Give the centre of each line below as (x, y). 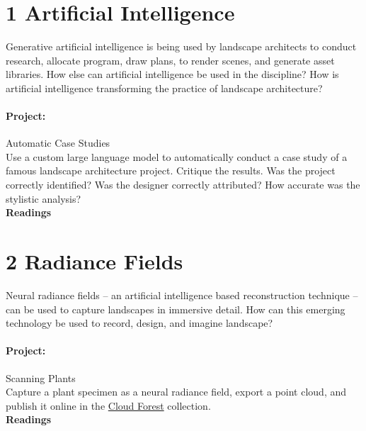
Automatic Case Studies (58, 143)
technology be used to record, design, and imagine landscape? (139, 323)
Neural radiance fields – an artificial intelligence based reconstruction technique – (182, 295)
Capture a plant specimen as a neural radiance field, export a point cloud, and (176, 392)
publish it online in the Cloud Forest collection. (108, 405)
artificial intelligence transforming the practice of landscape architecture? (164, 88)
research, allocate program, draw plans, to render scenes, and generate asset (170, 60)
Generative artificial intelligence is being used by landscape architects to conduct (181, 46)
